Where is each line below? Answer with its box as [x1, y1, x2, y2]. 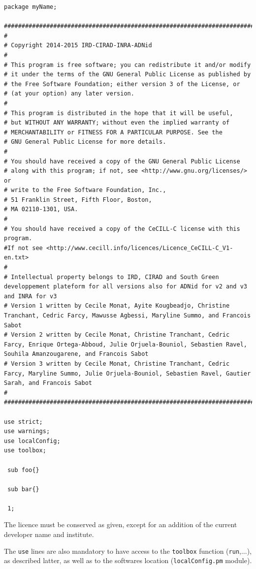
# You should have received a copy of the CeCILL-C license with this [4, 225, 240, 232]
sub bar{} [7, 485, 39, 493]
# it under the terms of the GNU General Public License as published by [4, 71, 251, 78]
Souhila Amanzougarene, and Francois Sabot [4, 350, 149, 358]
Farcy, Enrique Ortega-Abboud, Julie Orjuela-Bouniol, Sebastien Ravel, [4, 341, 247, 348]
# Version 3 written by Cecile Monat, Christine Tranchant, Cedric [4, 360, 230, 367]
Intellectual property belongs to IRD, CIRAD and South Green [11, 273, 219, 281]
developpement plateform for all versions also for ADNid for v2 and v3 [4, 283, 247, 290]
